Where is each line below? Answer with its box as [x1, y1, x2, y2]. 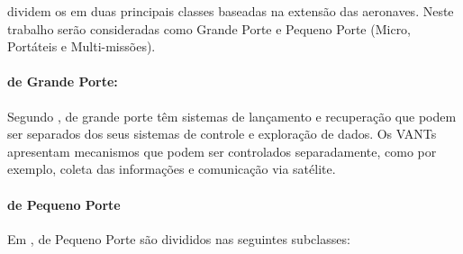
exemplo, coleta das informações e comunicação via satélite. [7, 159, 336, 178]
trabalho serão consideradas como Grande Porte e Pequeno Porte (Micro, [7, 19, 412, 38]
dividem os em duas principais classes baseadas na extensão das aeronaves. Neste [7, 2, 454, 20]
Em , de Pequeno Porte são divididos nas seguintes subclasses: [7, 229, 350, 248]
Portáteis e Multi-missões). [7, 37, 156, 56]
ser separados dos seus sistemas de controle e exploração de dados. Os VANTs [7, 124, 437, 143]
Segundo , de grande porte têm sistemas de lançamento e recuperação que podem [7, 106, 457, 125]
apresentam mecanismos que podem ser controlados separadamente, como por [7, 141, 437, 160]
